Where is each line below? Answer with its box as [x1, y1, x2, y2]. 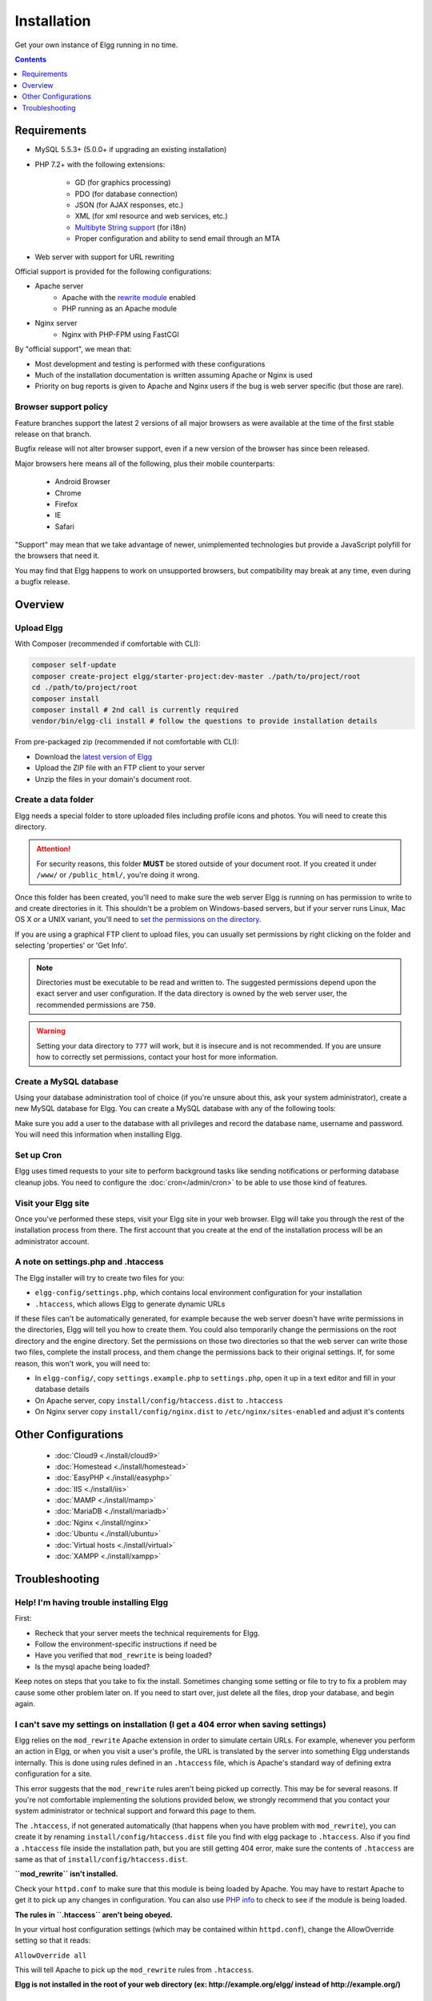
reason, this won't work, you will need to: [14, 1358, 150, 1368]
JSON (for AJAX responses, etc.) [74, 200, 184, 210]
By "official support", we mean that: [14, 344, 132, 354]
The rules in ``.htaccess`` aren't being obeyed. [14, 1910, 174, 1919]
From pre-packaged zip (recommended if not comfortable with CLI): [14, 737, 239, 747]
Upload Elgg [14, 623, 63, 634]
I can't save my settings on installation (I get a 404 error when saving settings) [14, 1718, 327, 1730]
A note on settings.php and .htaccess [14, 1257, 164, 1268]
